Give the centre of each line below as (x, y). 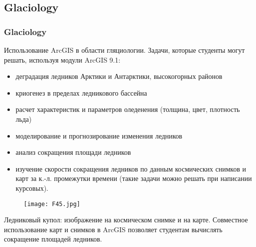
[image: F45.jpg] (52, 204)
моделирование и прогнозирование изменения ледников (99, 135)
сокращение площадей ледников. (53, 239)
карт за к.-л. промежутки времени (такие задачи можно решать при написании (134, 178)
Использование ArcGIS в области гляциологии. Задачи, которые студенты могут (125, 50)
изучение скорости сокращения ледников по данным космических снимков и (131, 168)
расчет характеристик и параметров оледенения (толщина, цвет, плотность (128, 109)
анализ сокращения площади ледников (73, 152)
